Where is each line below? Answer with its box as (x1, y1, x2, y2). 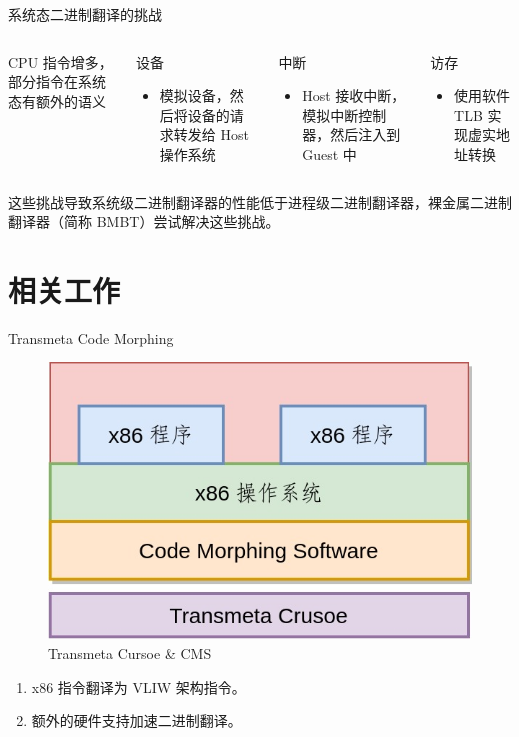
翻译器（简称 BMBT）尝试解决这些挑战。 (8, 211, 280, 232)
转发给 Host (173, 124, 249, 145)
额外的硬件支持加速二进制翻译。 (31, 710, 242, 731)
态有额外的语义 (8, 90, 106, 111)
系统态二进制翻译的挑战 (8, 4, 162, 24)
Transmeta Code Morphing (8, 327, 174, 348)
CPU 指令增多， (8, 51, 113, 72)
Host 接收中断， (302, 85, 406, 106)
